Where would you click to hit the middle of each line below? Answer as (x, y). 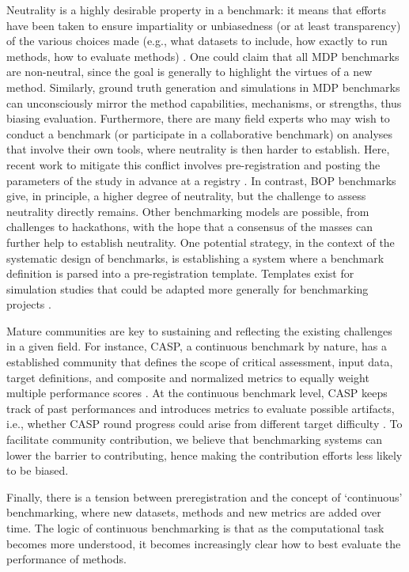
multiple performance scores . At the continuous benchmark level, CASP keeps (197, 393)
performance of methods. (66, 559)
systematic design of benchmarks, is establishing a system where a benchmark (195, 258)
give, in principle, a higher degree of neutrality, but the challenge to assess (186, 196)
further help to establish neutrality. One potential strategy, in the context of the (201, 242)
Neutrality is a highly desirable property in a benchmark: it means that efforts (197, 9)
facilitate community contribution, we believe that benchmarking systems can (195, 439)
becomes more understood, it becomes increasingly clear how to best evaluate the (204, 543)
